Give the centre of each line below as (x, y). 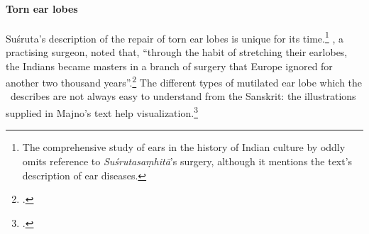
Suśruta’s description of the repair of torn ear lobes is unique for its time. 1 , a (175, 37)
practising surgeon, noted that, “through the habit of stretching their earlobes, (177, 52)
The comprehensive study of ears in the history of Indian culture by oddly (184, 147)
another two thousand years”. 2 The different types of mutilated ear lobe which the (184, 81)
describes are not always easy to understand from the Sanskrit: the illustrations (183, 96)
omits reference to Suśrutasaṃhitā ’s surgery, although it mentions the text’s (187, 161)
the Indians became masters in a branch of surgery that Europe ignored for (169, 66)
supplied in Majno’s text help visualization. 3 (102, 112)
